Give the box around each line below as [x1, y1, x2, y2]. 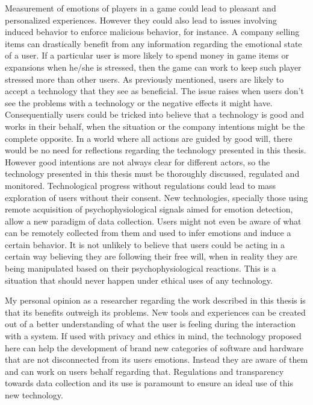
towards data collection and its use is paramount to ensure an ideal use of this [5, 377, 293, 389]
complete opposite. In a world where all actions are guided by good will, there [5, 132, 293, 144]
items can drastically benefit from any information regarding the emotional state [5, 37, 302, 49]
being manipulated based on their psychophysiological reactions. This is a [5, 262, 276, 275]
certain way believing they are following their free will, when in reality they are [5, 250, 297, 263]
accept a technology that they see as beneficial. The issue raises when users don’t [5, 85, 304, 97]
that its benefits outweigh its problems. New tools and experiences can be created [5, 305, 306, 318]
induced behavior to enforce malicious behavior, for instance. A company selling [5, 25, 300, 38]
